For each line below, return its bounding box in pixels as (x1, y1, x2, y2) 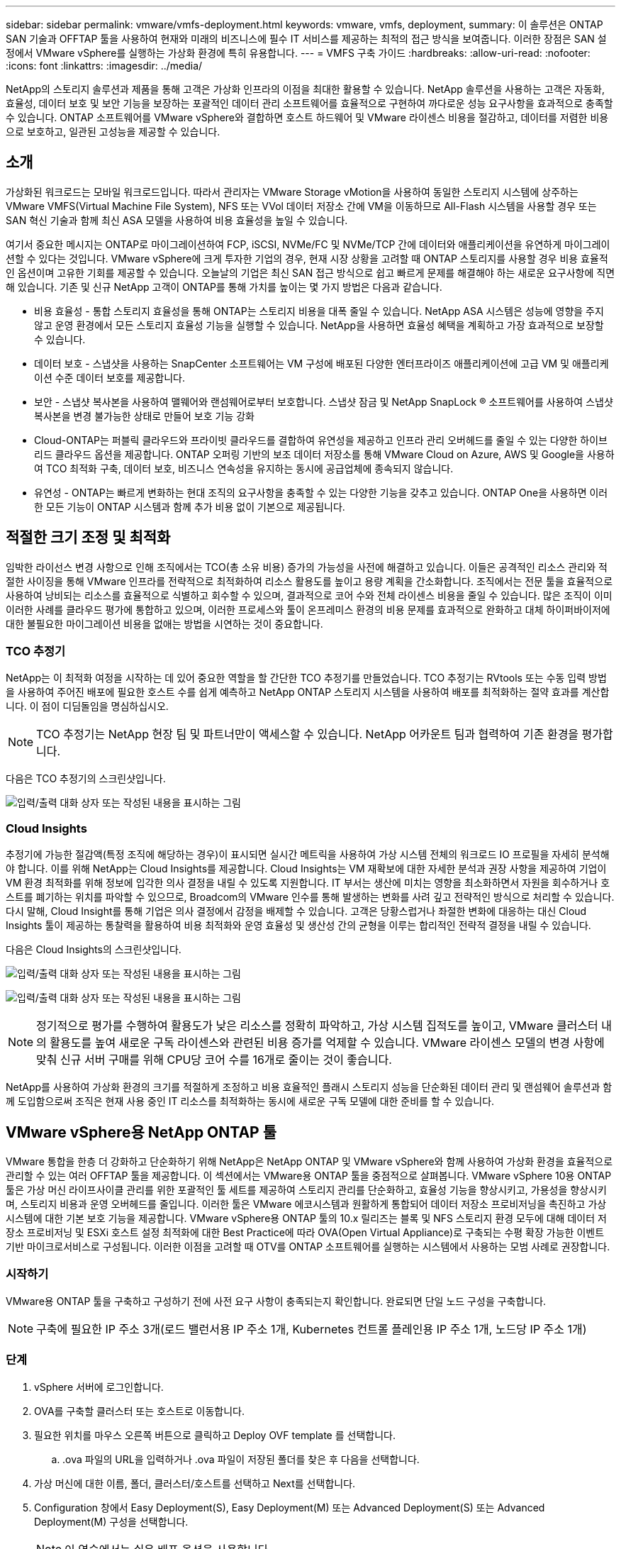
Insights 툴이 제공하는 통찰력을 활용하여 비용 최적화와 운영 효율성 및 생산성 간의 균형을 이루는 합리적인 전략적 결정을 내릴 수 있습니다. (6, 919, 591, 932)
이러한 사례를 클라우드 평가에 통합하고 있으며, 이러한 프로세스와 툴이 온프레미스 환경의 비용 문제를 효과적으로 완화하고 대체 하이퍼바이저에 (6, 603, 610, 616)
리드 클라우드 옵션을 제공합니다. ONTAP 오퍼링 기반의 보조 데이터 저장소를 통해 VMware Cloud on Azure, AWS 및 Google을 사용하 (34, 448, 615, 460)
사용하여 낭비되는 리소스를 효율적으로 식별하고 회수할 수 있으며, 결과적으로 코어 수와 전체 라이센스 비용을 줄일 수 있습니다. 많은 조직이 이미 (6, 589, 612, 601)
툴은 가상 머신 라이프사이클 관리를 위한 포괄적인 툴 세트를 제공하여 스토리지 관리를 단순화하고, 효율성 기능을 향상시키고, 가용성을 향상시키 (6, 1184, 607, 1197)
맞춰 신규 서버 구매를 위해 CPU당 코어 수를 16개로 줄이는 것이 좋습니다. (36, 1053, 392, 1067)
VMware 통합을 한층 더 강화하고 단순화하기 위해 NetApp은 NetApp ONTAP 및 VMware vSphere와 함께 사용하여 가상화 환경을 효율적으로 (6, 1155, 613, 1168)
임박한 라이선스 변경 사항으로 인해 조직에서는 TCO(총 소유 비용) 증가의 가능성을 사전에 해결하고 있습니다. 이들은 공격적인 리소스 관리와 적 (6, 560, 608, 573)
